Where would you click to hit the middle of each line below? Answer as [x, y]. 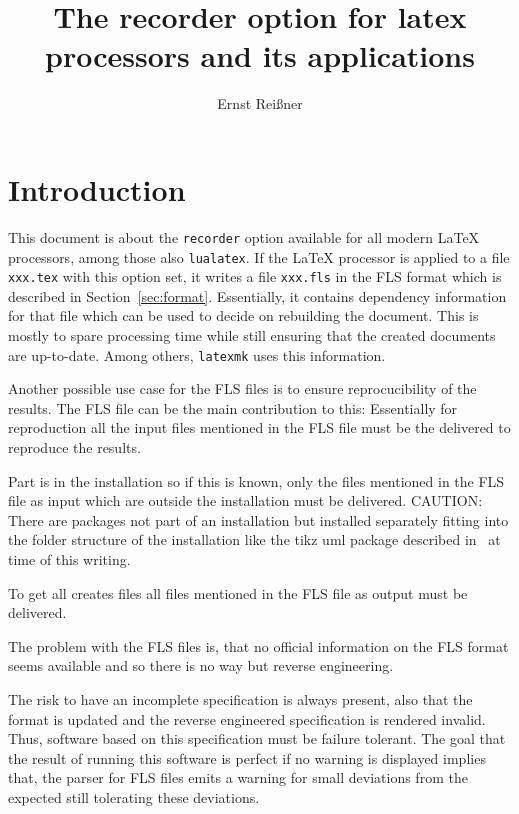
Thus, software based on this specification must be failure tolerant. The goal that [257, 738]
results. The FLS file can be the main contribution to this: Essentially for [233, 407]
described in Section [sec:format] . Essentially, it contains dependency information [257, 295]
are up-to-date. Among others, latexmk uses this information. [197, 354]
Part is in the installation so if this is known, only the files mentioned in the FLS [256, 480]
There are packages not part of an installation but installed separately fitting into [258, 519]
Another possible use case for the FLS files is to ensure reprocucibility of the [242, 388]
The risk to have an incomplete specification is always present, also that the [240, 698]
